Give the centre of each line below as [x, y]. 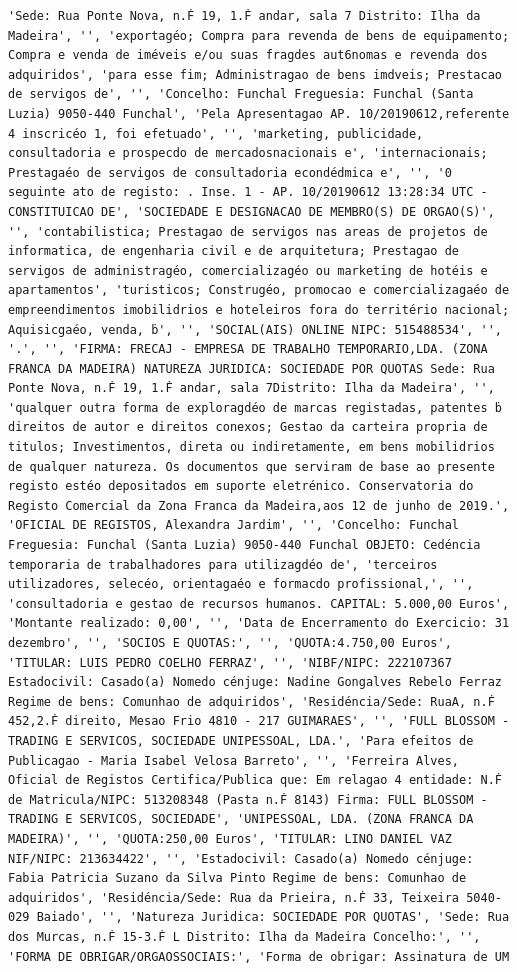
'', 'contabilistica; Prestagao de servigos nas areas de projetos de [248, 231]
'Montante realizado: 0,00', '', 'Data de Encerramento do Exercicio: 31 [259, 623]
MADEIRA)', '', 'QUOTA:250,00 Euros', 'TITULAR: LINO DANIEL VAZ [230, 838]
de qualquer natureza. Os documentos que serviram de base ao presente [251, 466]
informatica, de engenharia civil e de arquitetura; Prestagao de [234, 251]
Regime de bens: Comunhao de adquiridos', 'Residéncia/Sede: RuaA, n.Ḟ [251, 701]
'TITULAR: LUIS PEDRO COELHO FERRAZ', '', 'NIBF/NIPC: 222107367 [230, 662]
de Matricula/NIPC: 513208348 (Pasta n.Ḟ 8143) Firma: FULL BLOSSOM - [248, 799]
